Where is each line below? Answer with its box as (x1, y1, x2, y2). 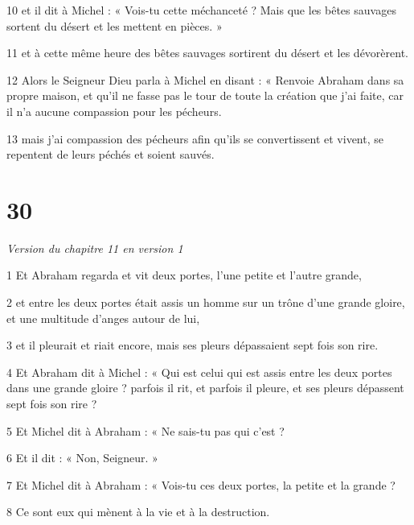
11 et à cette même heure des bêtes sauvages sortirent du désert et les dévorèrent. (6, 44, 408, 61)
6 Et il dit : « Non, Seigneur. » (6, 449, 158, 466)
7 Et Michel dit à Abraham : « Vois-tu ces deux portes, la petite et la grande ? (6, 476, 396, 493)
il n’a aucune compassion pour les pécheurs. (6, 102, 222, 119)
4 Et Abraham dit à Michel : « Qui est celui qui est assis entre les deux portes (6, 363, 392, 380)
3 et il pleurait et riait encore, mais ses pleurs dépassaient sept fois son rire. (6, 337, 379, 353)
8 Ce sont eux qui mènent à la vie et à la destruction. (6, 503, 270, 520)
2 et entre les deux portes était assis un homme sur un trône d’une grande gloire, (6, 294, 405, 311)
